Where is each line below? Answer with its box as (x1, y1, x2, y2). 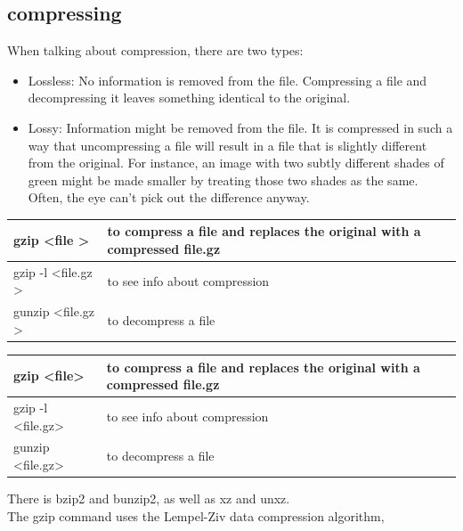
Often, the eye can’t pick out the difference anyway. (28, 188, 310, 207)
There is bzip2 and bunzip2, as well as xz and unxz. (7, 489, 290, 508)
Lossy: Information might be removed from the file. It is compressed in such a (28, 118, 453, 136)
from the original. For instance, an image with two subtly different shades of (28, 153, 444, 172)
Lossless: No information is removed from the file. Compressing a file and (28, 70, 427, 89)
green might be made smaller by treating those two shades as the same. (28, 170, 418, 189)
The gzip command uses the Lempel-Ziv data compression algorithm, (7, 506, 385, 525)
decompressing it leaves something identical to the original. (28, 88, 351, 107)
